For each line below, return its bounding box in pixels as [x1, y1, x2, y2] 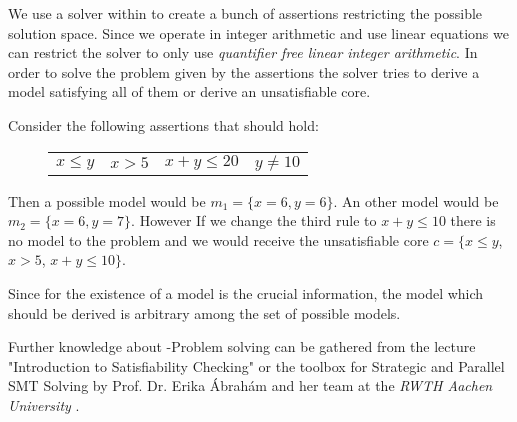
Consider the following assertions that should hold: [8, 114, 319, 135]
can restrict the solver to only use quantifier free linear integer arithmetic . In [8, 42, 478, 63]
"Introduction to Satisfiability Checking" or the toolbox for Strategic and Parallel [8, 355, 505, 376]
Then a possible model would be [8, 190, 206, 211]
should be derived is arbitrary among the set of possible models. [8, 302, 401, 323]
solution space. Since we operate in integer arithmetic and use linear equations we [8, 22, 509, 43]
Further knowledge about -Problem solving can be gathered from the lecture [8, 336, 476, 357]
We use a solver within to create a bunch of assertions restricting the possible [8, 3, 483, 23]
